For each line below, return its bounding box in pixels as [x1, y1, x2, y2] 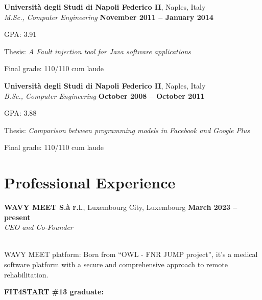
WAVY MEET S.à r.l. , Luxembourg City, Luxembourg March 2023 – [4, 202, 237, 212]
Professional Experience [4, 172, 176, 193]
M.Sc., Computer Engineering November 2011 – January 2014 [4, 11, 213, 22]
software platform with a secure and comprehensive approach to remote [4, 259, 228, 270]
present [4, 211, 31, 222]
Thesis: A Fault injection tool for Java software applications [4, 46, 191, 56]
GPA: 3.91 [4, 29, 37, 39]
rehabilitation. [4, 269, 49, 280]
